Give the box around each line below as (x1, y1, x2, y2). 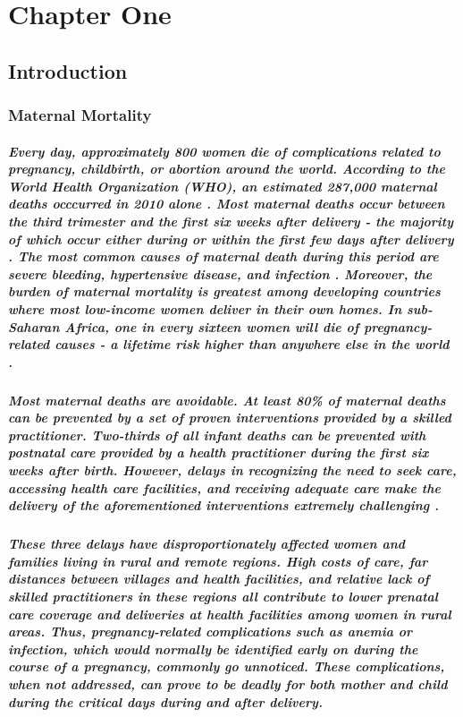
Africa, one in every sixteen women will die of (64, 317, 359, 336)
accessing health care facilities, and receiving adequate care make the (8, 478, 441, 497)
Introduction (8, 56, 128, 84)
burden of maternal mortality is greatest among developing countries (8, 282, 441, 301)
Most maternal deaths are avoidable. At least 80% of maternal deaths (8, 390, 446, 409)
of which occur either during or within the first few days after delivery (8, 229, 454, 248)
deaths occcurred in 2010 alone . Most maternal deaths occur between (8, 194, 445, 213)
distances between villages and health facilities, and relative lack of (8, 569, 430, 588)
